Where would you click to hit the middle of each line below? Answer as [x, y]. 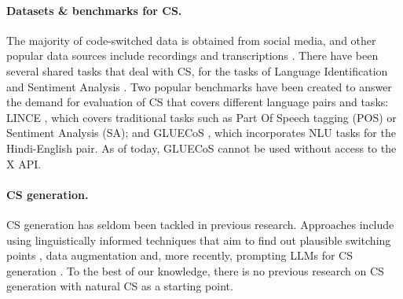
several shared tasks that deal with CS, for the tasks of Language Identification [197, 70]
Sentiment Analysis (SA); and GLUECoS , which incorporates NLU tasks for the [201, 133]
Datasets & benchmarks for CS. [94, 10]
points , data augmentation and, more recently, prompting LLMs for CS [180, 255]
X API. [24, 163]
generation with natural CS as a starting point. [120, 286]
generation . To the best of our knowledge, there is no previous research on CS [195, 270]
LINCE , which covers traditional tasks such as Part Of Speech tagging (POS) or [201, 117]
